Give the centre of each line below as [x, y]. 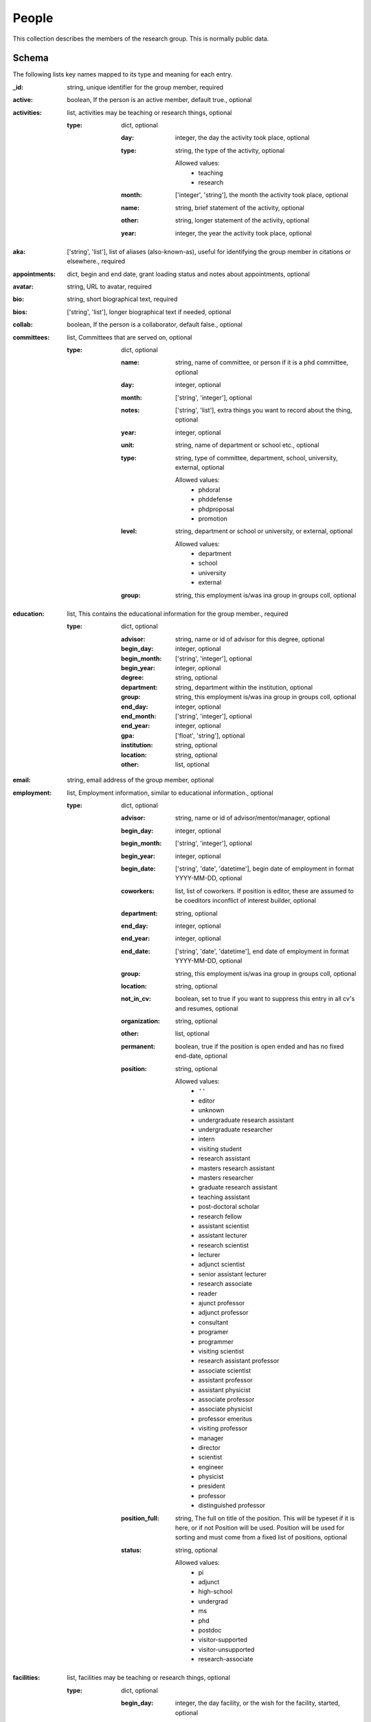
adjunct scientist [222, 1265]
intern [207, 1139]
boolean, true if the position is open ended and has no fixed [260, 1046]
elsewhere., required [96, 261]
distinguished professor [232, 1506]
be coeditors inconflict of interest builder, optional [246, 901]
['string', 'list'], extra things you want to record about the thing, [264, 410]
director [210, 1447]
